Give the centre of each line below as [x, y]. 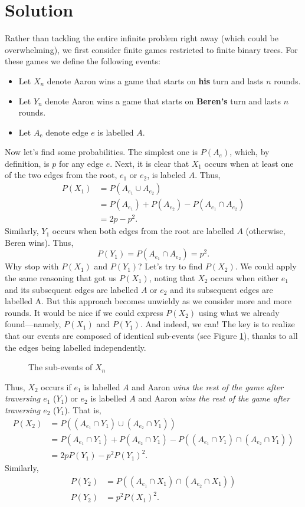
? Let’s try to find [170, 266]
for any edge [81, 163]
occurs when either [245, 278]
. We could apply [266, 266]
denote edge [67, 132]
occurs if [56, 386]
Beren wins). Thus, [39, 242]
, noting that [172, 278]
